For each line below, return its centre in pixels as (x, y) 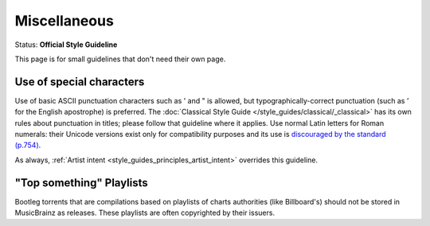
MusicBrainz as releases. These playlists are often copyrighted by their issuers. (145, 213)
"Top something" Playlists (82, 183)
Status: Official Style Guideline (66, 45)
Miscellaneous (64, 21)
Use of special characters (80, 82)
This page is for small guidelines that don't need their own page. (120, 59)
